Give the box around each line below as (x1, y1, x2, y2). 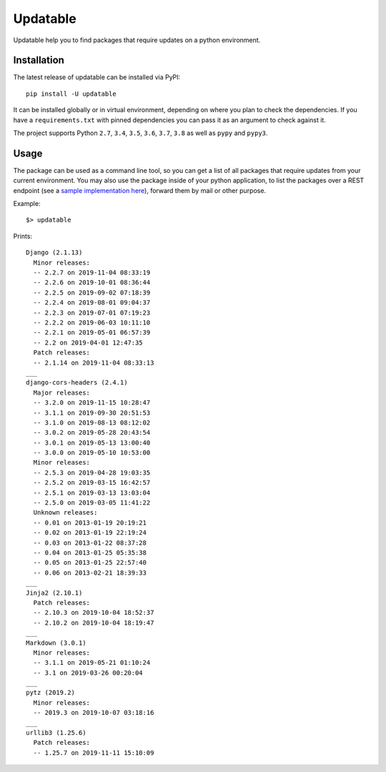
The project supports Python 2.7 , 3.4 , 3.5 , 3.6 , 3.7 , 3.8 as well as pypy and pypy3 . (13, 129, 268, 137)
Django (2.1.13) (26, 249, 83, 257)
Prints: (13, 232, 32, 240)
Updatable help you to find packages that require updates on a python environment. (13, 36, 261, 44)
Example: (13, 199, 41, 208)
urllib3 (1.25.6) (26, 729, 86, 737)
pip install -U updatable (26, 89, 117, 98)
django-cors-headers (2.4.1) (26, 379, 128, 387)
